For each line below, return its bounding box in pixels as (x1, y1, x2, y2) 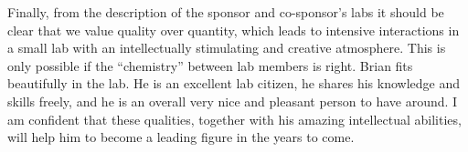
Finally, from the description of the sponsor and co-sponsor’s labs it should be (7, 3, 444, 21)
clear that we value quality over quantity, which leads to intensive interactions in (7, 20, 460, 39)
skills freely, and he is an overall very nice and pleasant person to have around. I (7, 91, 458, 110)
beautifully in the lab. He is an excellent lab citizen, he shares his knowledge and (7, 74, 461, 93)
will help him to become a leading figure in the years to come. (7, 127, 355, 147)
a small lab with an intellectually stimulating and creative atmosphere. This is (7, 38, 446, 57)
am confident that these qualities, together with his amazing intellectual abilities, (7, 109, 462, 128)
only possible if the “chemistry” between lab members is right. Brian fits (7, 56, 413, 75)
